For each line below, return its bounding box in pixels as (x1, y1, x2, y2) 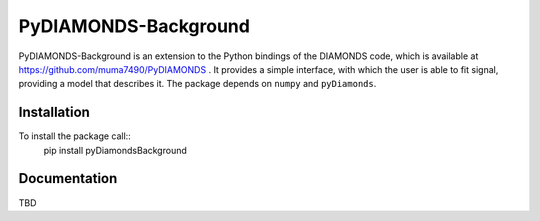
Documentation (18, 170, 118, 187)
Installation (18, 104, 90, 121)
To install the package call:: (18, 130, 132, 142)
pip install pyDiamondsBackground (43, 144, 187, 156)
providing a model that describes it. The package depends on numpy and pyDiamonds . (18, 78, 377, 90)
